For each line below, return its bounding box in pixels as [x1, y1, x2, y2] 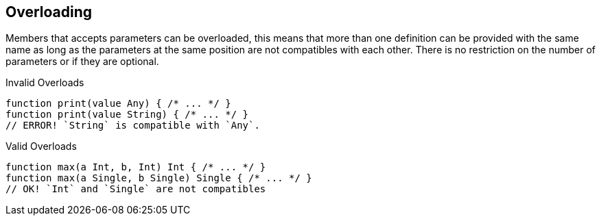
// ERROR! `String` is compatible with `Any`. [5, 120, 260, 131]
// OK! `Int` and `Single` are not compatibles [5, 183, 266, 195]
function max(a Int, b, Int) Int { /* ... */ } [5, 161, 266, 173]
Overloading [5, 3, 93, 21]
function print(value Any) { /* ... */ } [5, 98, 231, 109]
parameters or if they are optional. [5, 55, 159, 68]
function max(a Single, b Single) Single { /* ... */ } [5, 172, 312, 184]
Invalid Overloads [5, 77, 84, 89]
